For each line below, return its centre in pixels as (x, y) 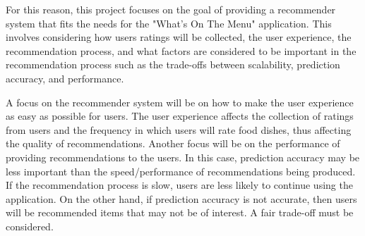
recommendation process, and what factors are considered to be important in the (181, 50)
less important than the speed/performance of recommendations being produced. (181, 171)
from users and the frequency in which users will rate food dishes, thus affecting (179, 129)
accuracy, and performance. (65, 78)
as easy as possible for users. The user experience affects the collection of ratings (180, 116)
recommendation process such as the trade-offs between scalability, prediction (173, 64)
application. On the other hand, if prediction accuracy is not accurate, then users (181, 198)
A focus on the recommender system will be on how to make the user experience (180, 102)
